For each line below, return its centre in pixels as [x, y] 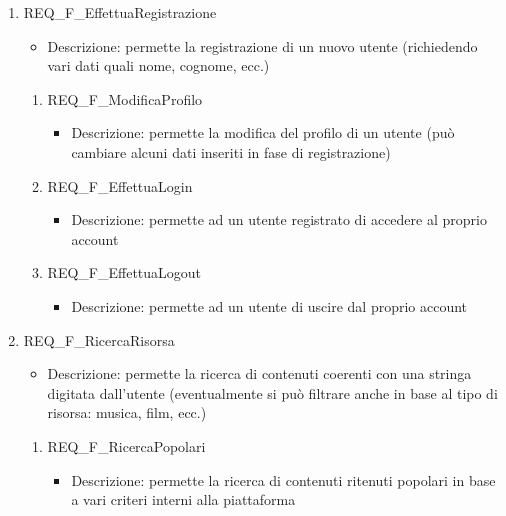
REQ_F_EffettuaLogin [120, 185]
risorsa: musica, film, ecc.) [127, 412]
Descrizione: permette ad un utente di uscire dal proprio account [269, 305]
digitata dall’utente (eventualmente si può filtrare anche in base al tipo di [272, 392]
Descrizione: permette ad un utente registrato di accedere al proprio [279, 219]
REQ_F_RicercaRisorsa [99, 339]
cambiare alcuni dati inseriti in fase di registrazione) [231, 151]
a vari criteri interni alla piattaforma [183, 499]
